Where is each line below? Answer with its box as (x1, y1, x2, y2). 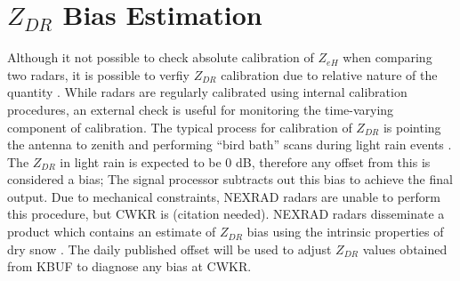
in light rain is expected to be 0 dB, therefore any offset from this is (60, 152, 431, 171)
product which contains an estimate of (7, 222, 216, 241)
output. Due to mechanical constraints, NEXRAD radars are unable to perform (7, 187, 440, 205)
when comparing (343, 48, 432, 67)
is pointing (383, 117, 441, 136)
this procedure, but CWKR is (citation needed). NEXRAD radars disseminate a (7, 205, 445, 223)
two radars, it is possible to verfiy (7, 65, 190, 84)
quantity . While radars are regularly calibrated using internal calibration (7, 83, 408, 101)
